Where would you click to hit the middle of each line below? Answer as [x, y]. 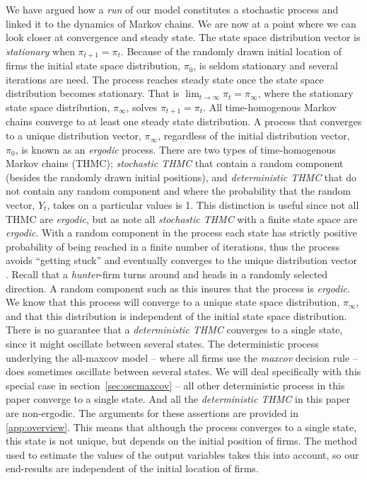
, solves [142, 107]
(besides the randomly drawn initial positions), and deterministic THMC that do [181, 177]
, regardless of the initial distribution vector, [254, 136]
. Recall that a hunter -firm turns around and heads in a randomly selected [167, 274]
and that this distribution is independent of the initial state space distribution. [176, 315]
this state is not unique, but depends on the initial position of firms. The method [182, 441]
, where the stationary [305, 93]
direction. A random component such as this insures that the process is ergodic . [178, 288]
